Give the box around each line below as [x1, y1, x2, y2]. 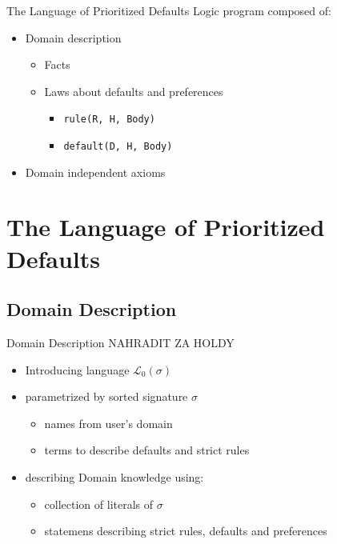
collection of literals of [44, 495, 154, 512]
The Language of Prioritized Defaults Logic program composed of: [6, 2, 331, 18]
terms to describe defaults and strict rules [44, 442, 250, 458]
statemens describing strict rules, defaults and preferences [44, 522, 327, 539]
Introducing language [25, 361, 130, 378]
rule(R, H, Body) [63, 114, 155, 126]
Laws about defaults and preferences [44, 82, 223, 99]
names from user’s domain [44, 414, 173, 431]
